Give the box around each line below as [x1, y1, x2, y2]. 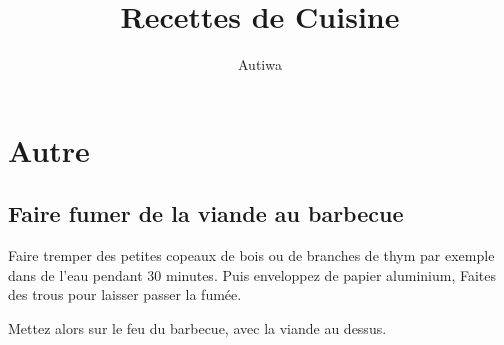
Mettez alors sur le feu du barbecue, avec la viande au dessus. [8, 317, 387, 338]
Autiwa [238, 54, 282, 75]
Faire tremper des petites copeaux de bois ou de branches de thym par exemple [8, 245, 495, 266]
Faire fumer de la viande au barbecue [8, 198, 404, 229]
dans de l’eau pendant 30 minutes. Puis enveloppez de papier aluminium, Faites [8, 264, 497, 285]
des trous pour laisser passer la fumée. [8, 284, 242, 305]
